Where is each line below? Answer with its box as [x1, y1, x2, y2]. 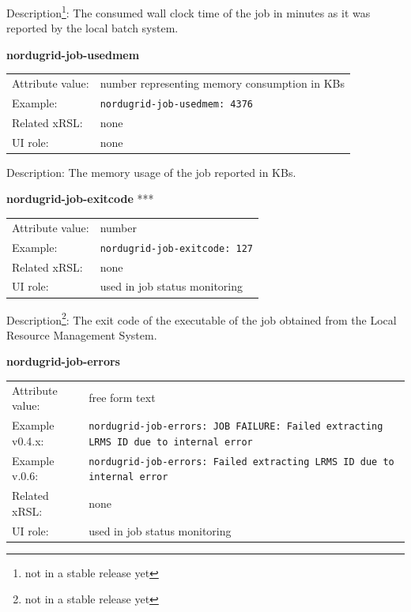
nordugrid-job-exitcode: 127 [100, 242, 253, 254]
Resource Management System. [6, 326, 157, 343]
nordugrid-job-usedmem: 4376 [100, 99, 253, 111]
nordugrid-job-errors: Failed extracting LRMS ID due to [89, 456, 394, 467]
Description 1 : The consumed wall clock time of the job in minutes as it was [6, 2, 371, 21]
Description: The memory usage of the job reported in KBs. [6, 163, 296, 180]
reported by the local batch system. [6, 20, 179, 36]
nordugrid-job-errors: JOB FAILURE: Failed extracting [89, 421, 383, 433]
